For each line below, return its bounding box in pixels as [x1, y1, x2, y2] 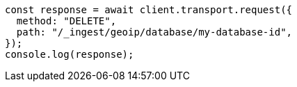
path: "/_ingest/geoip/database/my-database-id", [16, 26, 293, 38]
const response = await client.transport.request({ [5, 4, 293, 15]
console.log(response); [5, 49, 134, 60]
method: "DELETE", [16, 15, 117, 26]
